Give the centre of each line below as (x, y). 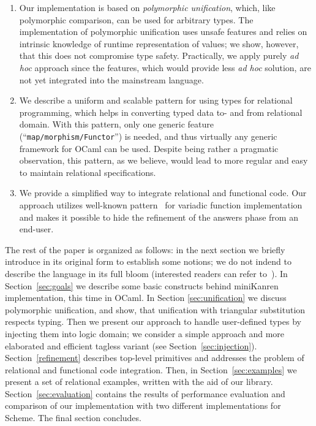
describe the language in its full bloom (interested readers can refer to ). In (146, 273)
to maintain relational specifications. (88, 172)
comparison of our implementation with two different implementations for (143, 405)
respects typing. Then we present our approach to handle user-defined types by (153, 321)
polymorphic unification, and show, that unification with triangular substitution (155, 309)
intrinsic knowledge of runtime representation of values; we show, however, (159, 43)
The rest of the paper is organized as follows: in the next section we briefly (145, 249)
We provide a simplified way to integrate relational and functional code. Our (163, 193)
